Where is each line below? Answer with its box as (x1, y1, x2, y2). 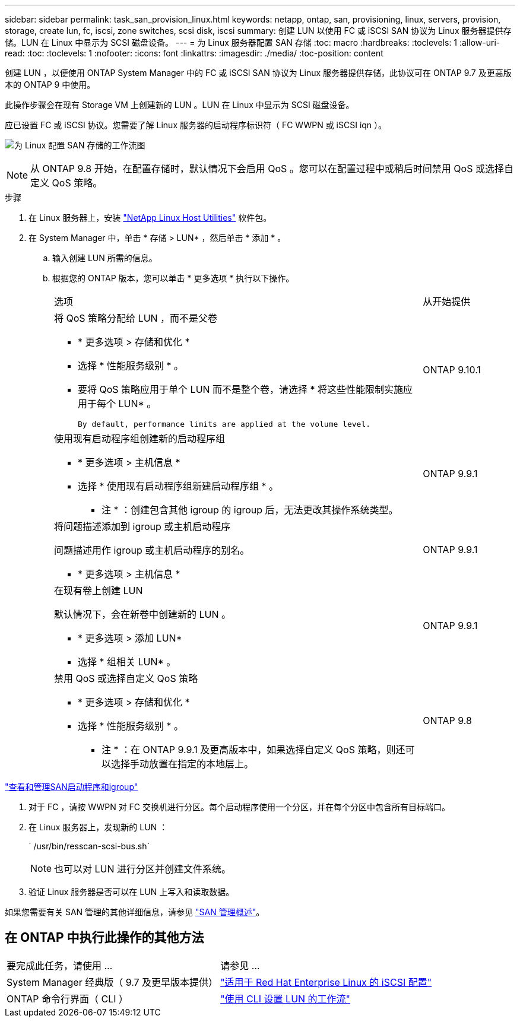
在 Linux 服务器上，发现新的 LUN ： (28, 822, 168, 832)
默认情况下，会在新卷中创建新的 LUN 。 (54, 608, 232, 620)
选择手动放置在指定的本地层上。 (111, 758, 254, 770)
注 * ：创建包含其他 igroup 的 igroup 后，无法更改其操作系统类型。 (102, 504, 398, 516)
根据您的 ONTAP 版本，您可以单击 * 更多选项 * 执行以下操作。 (52, 273, 294, 283)
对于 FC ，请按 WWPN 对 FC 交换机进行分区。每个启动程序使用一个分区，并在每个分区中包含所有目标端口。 (28, 802, 451, 812)
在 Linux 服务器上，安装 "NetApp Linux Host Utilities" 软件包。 (28, 212, 272, 223)
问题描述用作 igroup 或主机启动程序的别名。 (54, 544, 250, 556)
